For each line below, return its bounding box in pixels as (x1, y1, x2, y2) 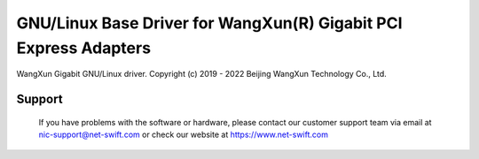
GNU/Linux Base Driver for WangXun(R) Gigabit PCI (16, 13, 403, 33)
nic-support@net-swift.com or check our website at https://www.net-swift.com (38, 129, 328, 140)
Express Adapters (16, 38, 151, 57)
